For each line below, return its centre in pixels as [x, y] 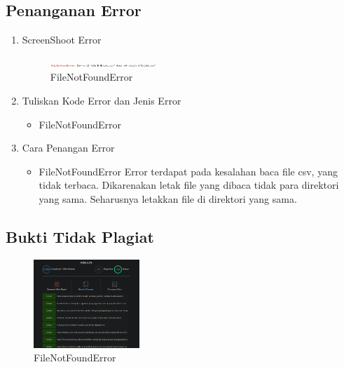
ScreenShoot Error [62, 40]
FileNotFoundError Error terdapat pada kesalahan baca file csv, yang [188, 171]
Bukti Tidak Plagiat [80, 236]
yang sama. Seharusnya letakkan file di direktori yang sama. [168, 198]
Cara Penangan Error [68, 148]
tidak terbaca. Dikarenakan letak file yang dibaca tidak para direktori [189, 185]
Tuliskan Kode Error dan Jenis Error [102, 100]
